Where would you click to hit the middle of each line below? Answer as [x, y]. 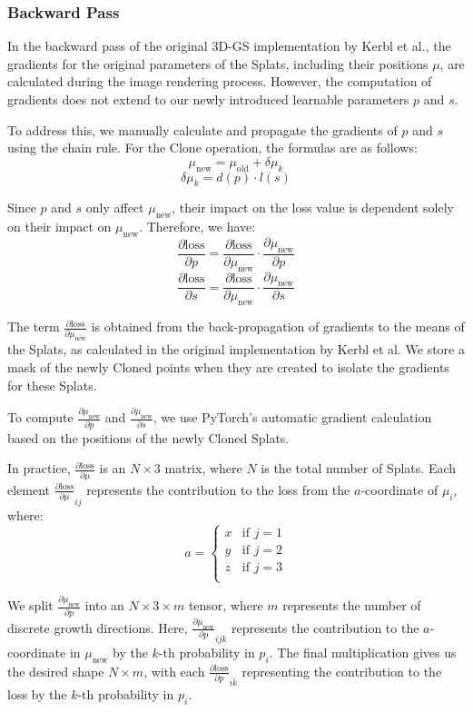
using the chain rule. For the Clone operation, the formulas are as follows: [212, 148]
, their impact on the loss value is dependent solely [313, 208]
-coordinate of [399, 489]
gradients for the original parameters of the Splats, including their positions [218, 63]
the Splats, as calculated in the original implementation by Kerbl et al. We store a [236, 349]
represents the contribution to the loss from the [218, 489]
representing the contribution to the [342, 671]
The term [34, 326]
